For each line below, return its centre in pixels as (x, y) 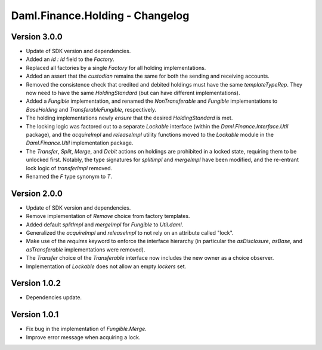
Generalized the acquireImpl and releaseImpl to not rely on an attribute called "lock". (130, 233)
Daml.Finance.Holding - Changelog (100, 16)
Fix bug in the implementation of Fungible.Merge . (86, 329)
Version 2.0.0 (37, 193)
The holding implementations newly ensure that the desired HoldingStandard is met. (129, 118)
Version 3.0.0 (37, 37)
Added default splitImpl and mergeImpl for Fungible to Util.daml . (105, 225)
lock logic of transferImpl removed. (69, 168)
